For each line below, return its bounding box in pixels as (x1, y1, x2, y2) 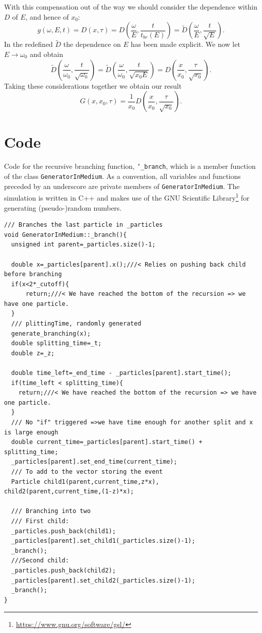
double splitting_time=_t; (11, 340, 102, 347)
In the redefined (4, 39, 53, 49)
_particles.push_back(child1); (11, 527, 116, 535)
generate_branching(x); (11, 330, 91, 337)
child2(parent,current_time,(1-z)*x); (4, 488, 134, 495)
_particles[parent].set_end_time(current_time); (11, 458, 177, 466)
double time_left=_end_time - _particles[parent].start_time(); (11, 369, 232, 377)
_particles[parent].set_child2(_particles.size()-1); (11, 577, 195, 584)
